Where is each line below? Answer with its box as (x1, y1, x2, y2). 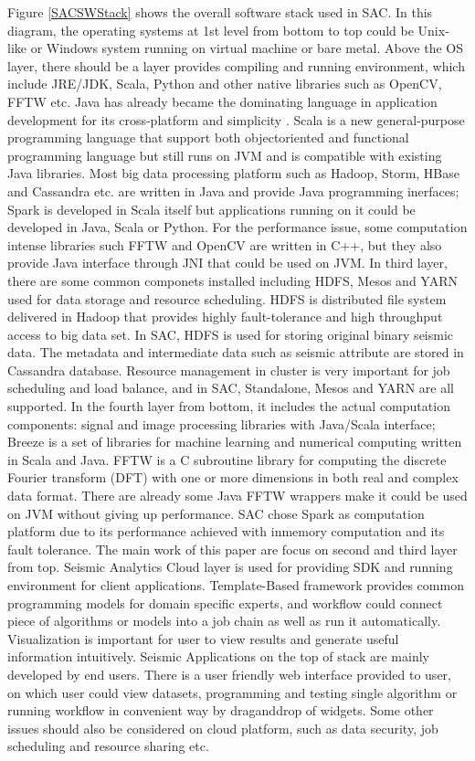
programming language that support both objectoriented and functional (7, 128, 409, 147)
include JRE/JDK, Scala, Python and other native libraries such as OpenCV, (7, 74, 442, 93)
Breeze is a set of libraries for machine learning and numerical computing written (7, 432, 462, 451)
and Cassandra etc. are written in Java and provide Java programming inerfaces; (7, 181, 459, 200)
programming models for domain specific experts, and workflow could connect (7, 593, 443, 612)
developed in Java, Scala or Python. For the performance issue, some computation (7, 217, 468, 237)
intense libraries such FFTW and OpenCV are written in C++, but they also (7, 235, 442, 254)
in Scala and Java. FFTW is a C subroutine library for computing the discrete (7, 449, 447, 469)
